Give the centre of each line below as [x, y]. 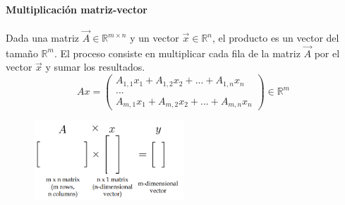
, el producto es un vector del [276, 38]
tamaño [22, 53]
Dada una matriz [43, 38]
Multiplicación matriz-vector [77, 9]
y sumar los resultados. [95, 67]
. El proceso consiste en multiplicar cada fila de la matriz [177, 53]
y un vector [155, 38]
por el [327, 53]
